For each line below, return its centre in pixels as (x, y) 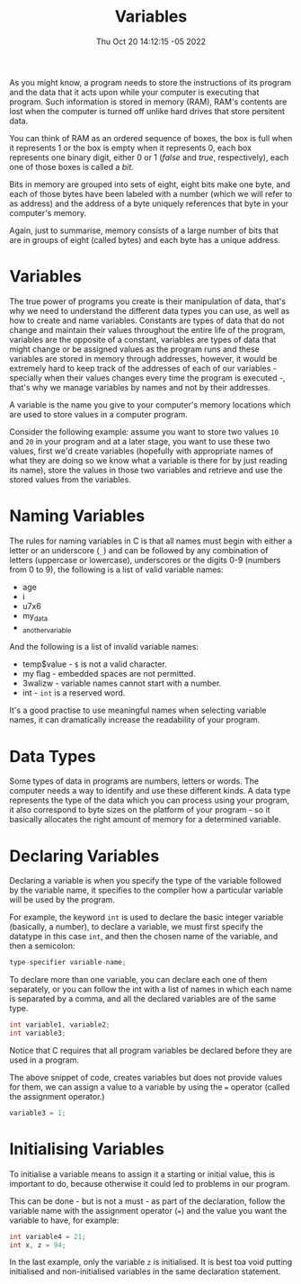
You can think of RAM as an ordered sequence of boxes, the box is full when (151, 138)
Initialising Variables (87, 1149)
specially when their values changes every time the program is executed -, (147, 377)
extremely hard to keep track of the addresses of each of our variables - (143, 368)
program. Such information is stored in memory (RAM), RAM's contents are (148, 102)
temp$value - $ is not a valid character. (95, 664)
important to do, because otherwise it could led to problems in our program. (150, 1183)
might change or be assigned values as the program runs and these (135, 349)
